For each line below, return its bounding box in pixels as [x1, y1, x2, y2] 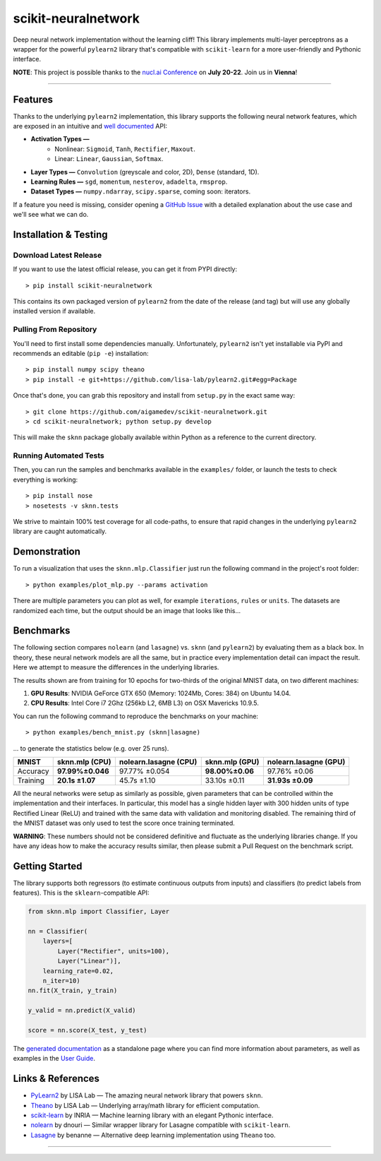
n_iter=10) [42, 977, 80, 984]
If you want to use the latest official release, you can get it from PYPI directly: [13, 265, 238, 273]
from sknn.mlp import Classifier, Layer [28, 907, 169, 916]
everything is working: [13, 475, 78, 484]
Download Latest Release [13, 250, 102, 260]
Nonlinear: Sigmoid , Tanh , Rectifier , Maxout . [54, 145, 195, 153]
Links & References [13, 1073, 100, 1085]
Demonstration [13, 546, 81, 558]
